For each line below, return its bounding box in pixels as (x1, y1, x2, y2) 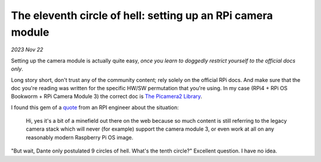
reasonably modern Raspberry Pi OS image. (26, 134, 134, 141)
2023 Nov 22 (11, 46, 44, 53)
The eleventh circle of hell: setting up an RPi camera (11, 9, 273, 22)
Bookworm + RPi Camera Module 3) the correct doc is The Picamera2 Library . (11, 93, 202, 100)
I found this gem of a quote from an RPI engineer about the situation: (11, 104, 180, 111)
